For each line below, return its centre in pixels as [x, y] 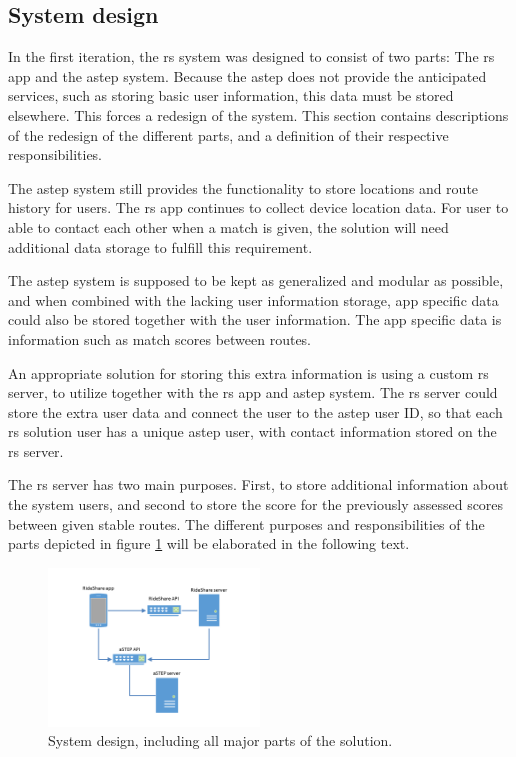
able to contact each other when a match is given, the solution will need [228, 226]
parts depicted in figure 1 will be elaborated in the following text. [209, 543]
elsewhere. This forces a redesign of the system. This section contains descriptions [258, 114]
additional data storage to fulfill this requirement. [160, 246]
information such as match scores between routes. [160, 338]
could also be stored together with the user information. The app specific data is [255, 319]
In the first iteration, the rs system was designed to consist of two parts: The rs [251, 56]
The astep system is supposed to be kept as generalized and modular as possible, [256, 280]
